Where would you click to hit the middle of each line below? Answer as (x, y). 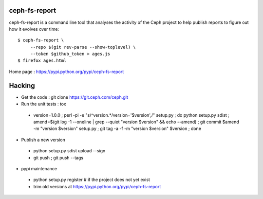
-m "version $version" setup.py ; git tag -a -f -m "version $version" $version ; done (117, 128)
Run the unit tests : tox (44, 104)
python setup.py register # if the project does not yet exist (92, 180)
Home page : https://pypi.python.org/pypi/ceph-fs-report (66, 72)
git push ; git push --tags (58, 158)
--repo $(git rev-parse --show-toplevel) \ (83, 47)
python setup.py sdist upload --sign (69, 151)
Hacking (22, 85)
